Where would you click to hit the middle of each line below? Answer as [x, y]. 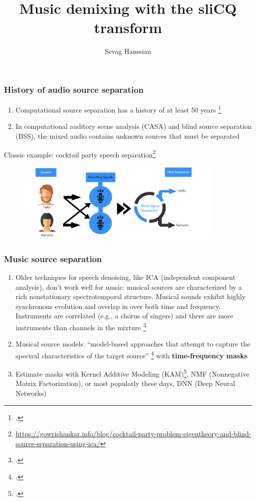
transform [128, 27]
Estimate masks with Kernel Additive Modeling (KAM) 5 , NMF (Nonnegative [132, 373]
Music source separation [53, 258]
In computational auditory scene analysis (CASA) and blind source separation [134, 126]
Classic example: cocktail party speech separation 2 [80, 154]
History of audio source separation [74, 89]
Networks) [31, 393]
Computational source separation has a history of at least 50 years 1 [118, 109]
